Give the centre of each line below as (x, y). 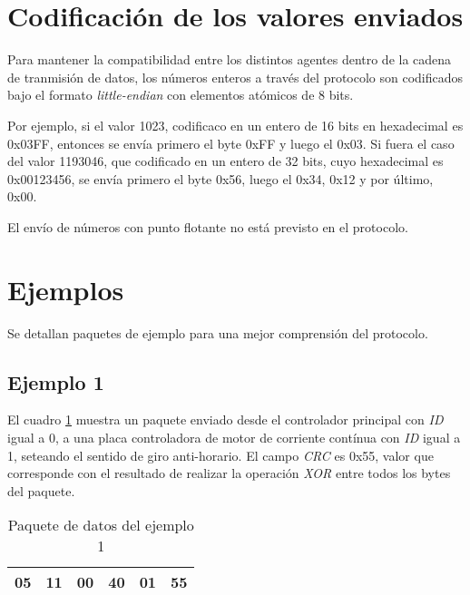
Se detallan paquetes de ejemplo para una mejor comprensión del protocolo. (218, 332)
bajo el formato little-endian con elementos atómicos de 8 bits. (181, 95)
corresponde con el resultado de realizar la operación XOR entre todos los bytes (229, 473)
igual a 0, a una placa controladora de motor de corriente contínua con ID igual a (234, 437)
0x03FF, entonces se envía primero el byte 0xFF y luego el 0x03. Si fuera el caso (231, 143)
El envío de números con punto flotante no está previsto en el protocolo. (208, 226)
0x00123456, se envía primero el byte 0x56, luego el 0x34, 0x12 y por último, (220, 178)
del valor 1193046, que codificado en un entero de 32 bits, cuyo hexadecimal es (225, 161)
